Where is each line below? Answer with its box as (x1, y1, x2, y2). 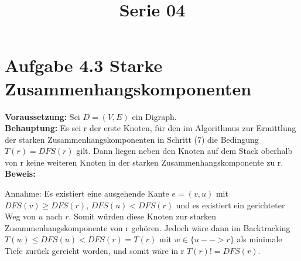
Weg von (5, 210, 36, 222)
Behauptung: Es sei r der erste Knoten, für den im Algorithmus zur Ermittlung (5, 122, 296, 134)
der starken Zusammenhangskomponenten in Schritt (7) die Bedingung (5, 133, 259, 145)
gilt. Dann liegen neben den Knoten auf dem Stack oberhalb (76, 145, 293, 157)
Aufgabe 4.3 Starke (5, 53, 163, 77)
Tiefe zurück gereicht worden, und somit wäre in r (5, 245, 184, 257)
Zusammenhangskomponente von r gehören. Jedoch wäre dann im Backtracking (5, 221, 290, 233)
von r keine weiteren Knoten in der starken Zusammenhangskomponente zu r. (5, 156, 283, 168)
